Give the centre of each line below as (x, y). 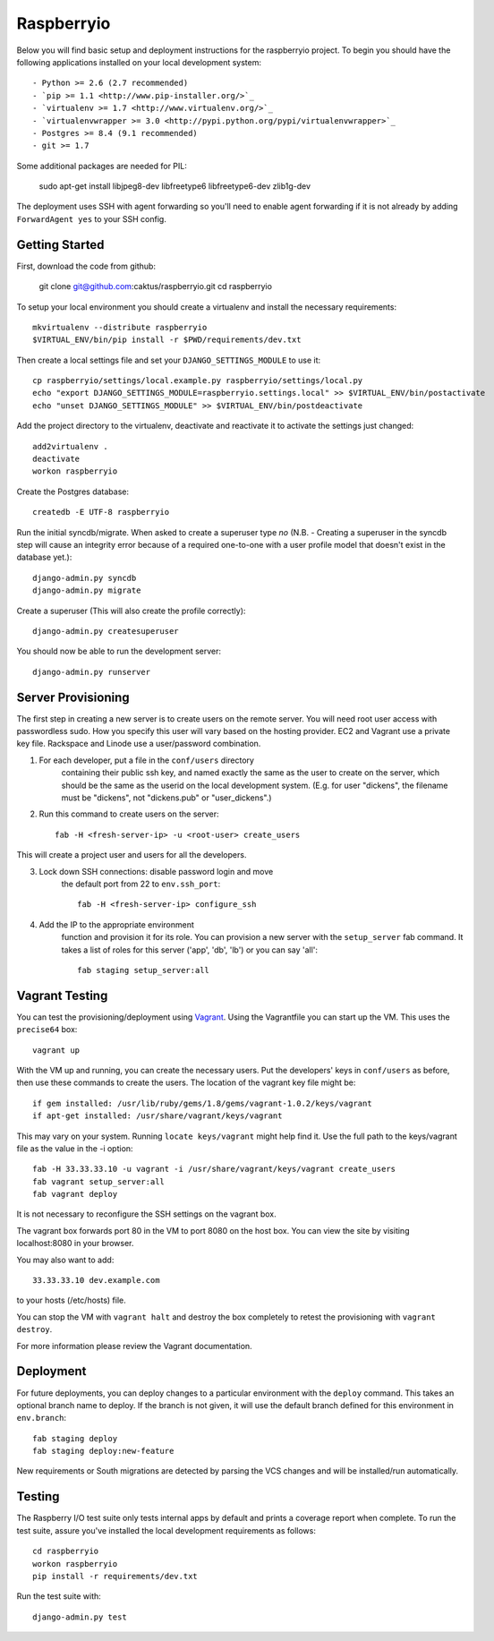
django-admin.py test (80, 1617)
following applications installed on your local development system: (139, 62)
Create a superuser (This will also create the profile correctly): (131, 611)
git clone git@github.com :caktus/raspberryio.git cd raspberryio (156, 286)
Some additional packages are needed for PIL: (102, 166)
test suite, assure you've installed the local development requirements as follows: (166, 1530)
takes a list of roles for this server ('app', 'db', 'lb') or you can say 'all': (189, 950)
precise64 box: (47, 1030)
